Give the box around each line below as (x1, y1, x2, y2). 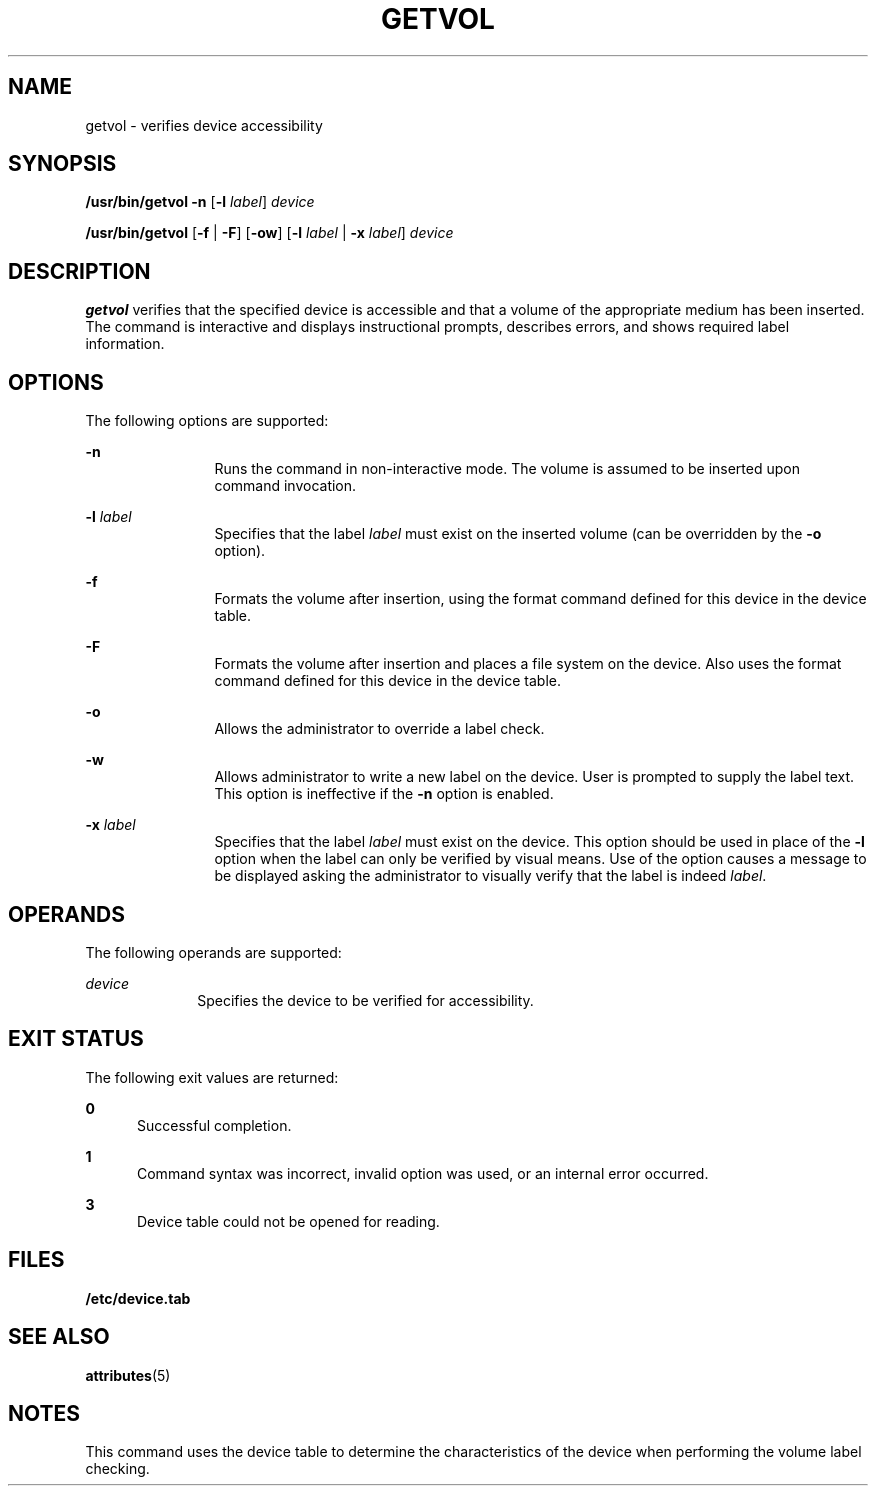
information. (85, 335, 165, 353)
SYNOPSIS (8, 151, 117, 177)
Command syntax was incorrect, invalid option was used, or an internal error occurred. (137, 1164, 709, 1182)
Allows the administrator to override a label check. (214, 720, 545, 738)
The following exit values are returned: (85, 1068, 339, 1086)
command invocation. (214, 477, 357, 495)
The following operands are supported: (85, 943, 342, 961)
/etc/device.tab (85, 1289, 191, 1307)
